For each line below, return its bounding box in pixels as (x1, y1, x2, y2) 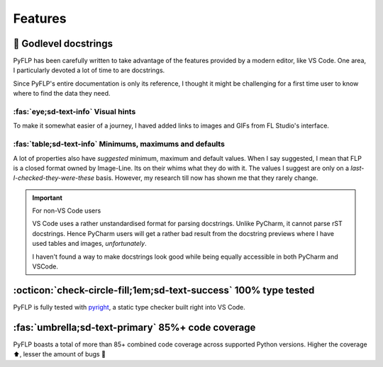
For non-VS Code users (32, 206, 101, 215)
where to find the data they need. (13, 89, 111, 98)
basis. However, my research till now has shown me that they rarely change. (96, 174, 318, 182)
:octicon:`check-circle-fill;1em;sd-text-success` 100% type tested (13, 284, 315, 296)
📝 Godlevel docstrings (13, 38, 113, 50)
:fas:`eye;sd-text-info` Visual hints (13, 107, 136, 116)
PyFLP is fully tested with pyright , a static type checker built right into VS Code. (13, 303, 246, 311)
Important (32, 193, 63, 202)
